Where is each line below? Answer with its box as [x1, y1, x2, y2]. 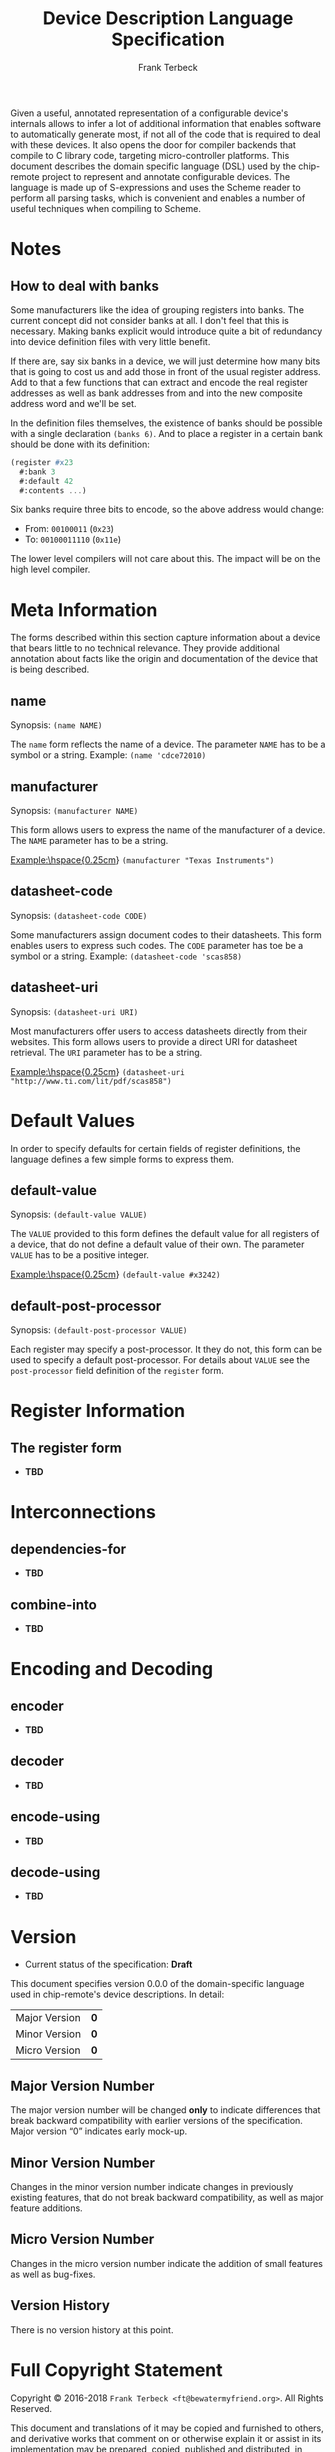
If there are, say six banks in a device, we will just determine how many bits [10, 355, 321, 367]
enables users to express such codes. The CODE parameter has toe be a [10, 939, 304, 951]
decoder [10, 1753, 65, 1770]
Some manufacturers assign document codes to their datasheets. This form [10, 928, 322, 941]
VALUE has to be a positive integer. [10, 1249, 150, 1261]
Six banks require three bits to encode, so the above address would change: [10, 503, 325, 516]
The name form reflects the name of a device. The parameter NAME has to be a [10, 738, 326, 751]
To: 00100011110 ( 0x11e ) [24, 533, 122, 546]
